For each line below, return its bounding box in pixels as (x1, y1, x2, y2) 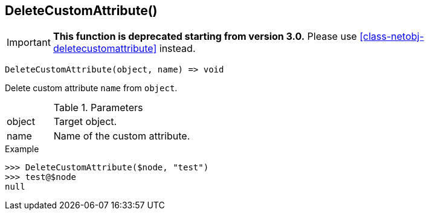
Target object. (53, 115, 117, 128)
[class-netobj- (360, 30, 424, 43)
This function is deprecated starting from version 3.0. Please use (53, 30, 357, 43)
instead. (159, 42, 196, 55)
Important (7, 36, 51, 49)
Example (5, 144, 39, 155)
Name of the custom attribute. (53, 130, 190, 143)
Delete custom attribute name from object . (5, 83, 178, 94)
